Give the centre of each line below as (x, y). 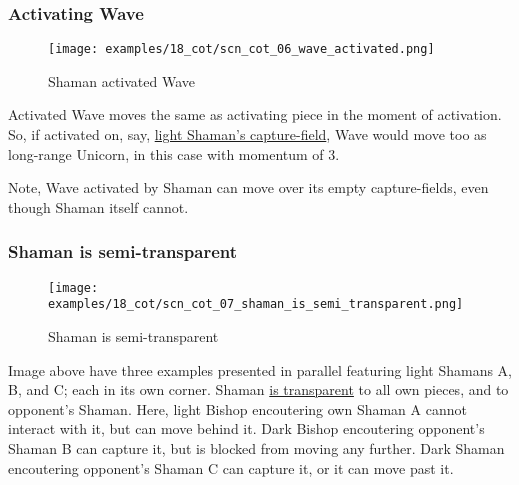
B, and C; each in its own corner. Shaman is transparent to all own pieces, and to (258, 389)
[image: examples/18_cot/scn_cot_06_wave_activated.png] (241, 49)
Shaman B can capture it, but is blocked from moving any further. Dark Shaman (256, 447)
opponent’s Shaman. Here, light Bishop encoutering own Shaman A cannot (237, 408)
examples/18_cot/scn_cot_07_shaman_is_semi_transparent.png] (256, 304)
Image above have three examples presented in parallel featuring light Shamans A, (260, 369)
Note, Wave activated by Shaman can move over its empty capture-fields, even (248, 187)
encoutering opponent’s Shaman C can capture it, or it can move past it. (231, 467)
